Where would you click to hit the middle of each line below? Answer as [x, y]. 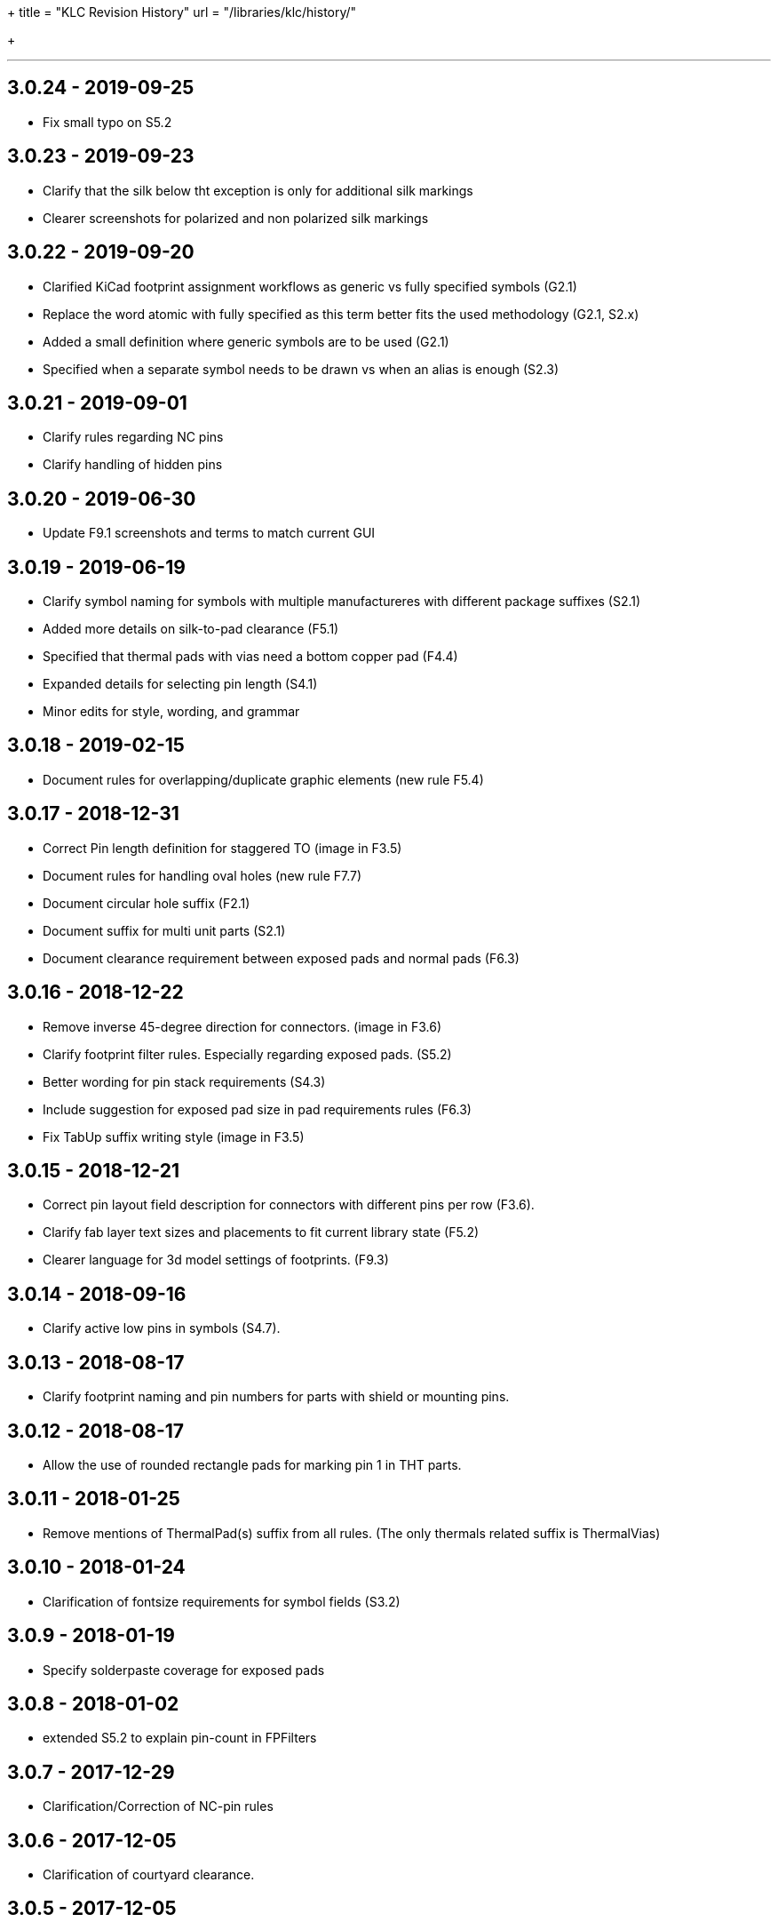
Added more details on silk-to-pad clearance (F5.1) [191, 629]
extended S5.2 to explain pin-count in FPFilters [180, 1738]
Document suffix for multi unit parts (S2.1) [164, 930]
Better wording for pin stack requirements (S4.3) [184, 1081]
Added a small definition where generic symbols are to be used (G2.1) [246, 341]
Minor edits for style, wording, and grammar [171, 712]
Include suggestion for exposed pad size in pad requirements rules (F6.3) [257, 1109]
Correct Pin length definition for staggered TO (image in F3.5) [222, 848]
